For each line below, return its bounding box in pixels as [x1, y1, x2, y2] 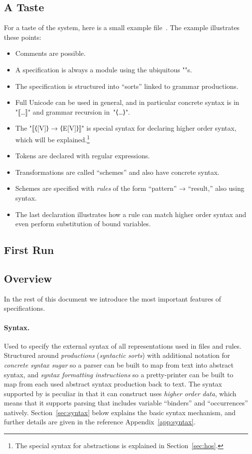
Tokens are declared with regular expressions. [15, 151, 150, 161]
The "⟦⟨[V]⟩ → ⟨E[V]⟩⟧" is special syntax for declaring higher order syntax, [15, 123, 236, 133]
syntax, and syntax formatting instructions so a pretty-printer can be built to [4, 369, 234, 379]
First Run [4, 242, 54, 257]
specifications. [4, 303, 45, 313]
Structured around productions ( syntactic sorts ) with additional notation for [4, 350, 230, 360]
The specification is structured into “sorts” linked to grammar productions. [15, 81, 238, 91]
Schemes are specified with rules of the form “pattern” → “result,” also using [15, 183, 245, 193]
